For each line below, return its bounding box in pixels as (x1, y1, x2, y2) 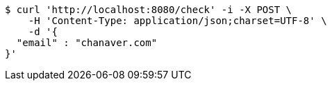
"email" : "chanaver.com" (16, 37, 158, 48)
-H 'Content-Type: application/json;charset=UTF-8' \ (28, 15, 327, 26)
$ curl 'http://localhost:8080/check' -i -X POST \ (5, 4, 292, 15)
